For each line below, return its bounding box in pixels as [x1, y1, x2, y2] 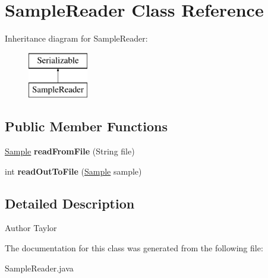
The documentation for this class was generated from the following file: [5, 242, 263, 254]
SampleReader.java [5, 261, 74, 274]
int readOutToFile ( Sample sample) [5, 165, 142, 177]
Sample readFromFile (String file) [5, 145, 135, 157]
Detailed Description [5, 194, 135, 212]
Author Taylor [5, 222, 57, 234]
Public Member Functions [5, 117, 168, 135]
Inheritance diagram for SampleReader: [5, 32, 148, 45]
